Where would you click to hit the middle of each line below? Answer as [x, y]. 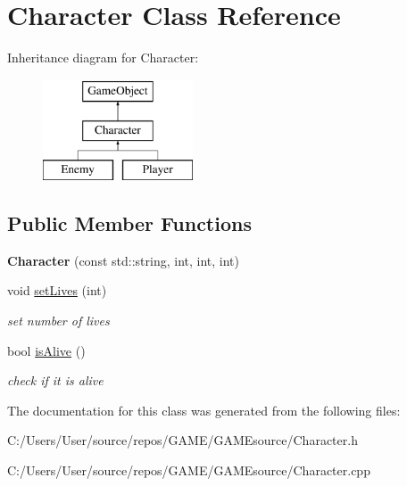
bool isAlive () [46, 350]
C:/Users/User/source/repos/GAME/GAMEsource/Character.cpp [189, 470]
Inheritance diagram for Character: [103, 58]
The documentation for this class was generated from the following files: [204, 410]
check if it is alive [55, 380]
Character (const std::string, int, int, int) [123, 260]
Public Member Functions [129, 223]
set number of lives [58, 321]
